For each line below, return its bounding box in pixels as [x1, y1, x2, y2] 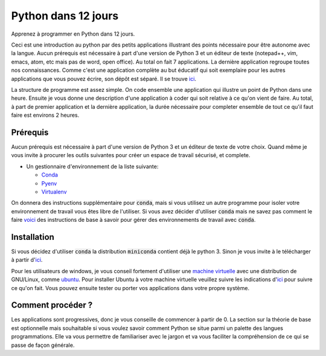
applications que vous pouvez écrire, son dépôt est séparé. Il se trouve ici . [11, 75, 196, 82]
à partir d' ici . [11, 256, 43, 264]
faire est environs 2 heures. [11, 112, 80, 119]
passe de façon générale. [11, 341, 75, 349]
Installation [11, 231, 54, 242]
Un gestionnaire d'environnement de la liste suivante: [26, 163, 159, 170]
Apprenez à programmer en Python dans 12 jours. [11, 30, 135, 37]
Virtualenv [41, 188, 67, 195]
